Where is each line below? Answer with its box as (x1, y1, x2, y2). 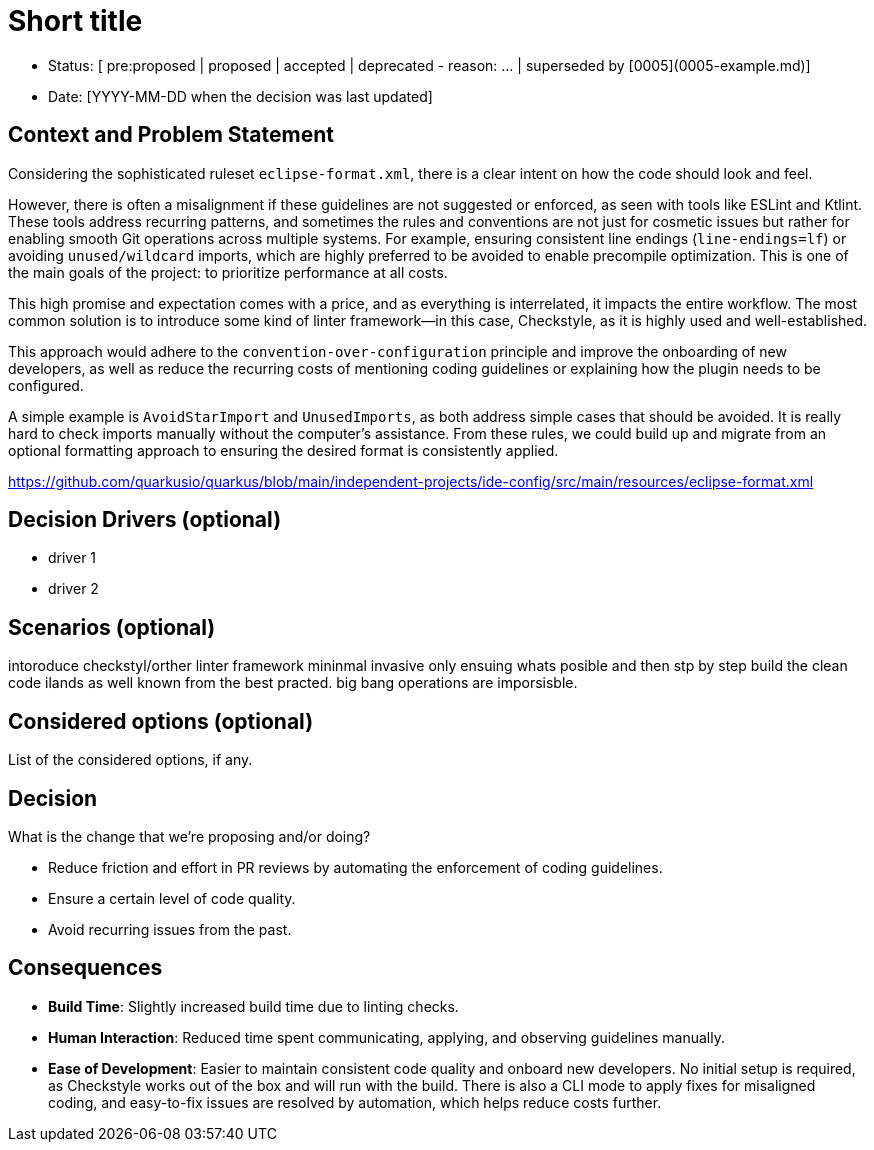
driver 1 (48, 549, 97, 567)
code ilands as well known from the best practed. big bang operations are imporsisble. (8, 674, 578, 692)
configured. (8, 376, 84, 394)
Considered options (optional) (8, 708, 314, 734)
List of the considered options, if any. (8, 751, 253, 769)
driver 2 (48, 580, 99, 598)
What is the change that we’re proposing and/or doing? (8, 827, 371, 845)
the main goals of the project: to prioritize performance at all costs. (8, 263, 448, 281)
